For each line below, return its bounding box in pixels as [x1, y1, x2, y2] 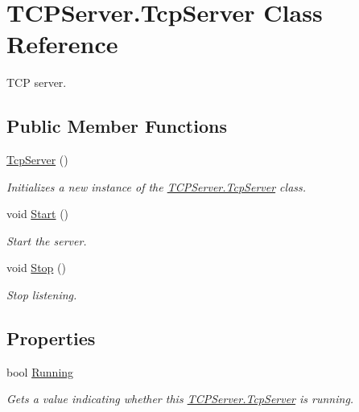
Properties [6, 326, 96, 351]
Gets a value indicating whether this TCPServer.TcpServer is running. [6, 390, 354, 407]
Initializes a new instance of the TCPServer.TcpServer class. [6, 178, 307, 195]
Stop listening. [6, 286, 77, 303]
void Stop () [6, 259, 66, 276]
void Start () [6, 205, 69, 222]
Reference [6, 27, 118, 60]
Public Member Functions [6, 113, 227, 138]
